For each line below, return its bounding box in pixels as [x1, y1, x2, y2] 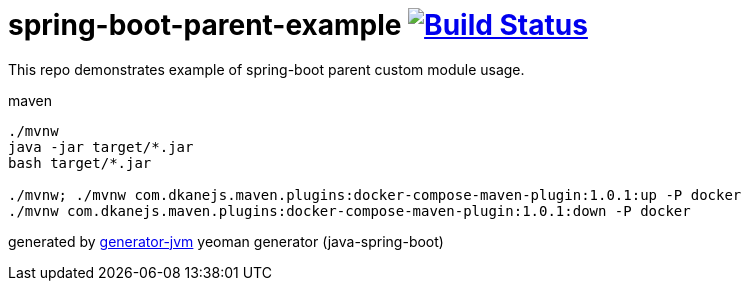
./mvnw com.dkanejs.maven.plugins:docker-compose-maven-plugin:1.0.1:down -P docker [8, 202, 691, 219]
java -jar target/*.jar [8, 138, 194, 155]
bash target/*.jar [8, 154, 152, 171]
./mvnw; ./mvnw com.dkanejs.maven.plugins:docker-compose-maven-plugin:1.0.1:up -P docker [8, 186, 742, 203]
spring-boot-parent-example [8, 8, 402, 42]
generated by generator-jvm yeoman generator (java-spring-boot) [8, 232, 444, 250]
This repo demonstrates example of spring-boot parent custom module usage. [8, 60, 525, 78]
